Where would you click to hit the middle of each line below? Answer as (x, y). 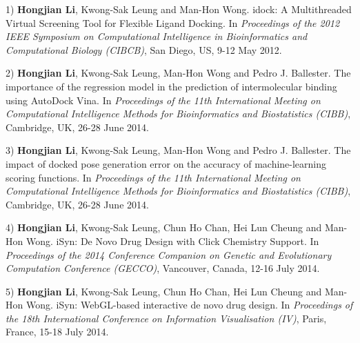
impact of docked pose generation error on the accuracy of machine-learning (166, 163)
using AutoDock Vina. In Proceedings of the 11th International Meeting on (163, 100)
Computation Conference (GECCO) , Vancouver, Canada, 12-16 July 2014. (163, 268)
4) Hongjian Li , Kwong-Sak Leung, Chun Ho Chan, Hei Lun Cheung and (164, 227)
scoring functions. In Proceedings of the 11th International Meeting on (153, 177)
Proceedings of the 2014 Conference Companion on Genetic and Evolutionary (169, 254)
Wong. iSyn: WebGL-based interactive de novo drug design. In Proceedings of (189, 305)
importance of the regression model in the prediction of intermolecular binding (171, 86)
